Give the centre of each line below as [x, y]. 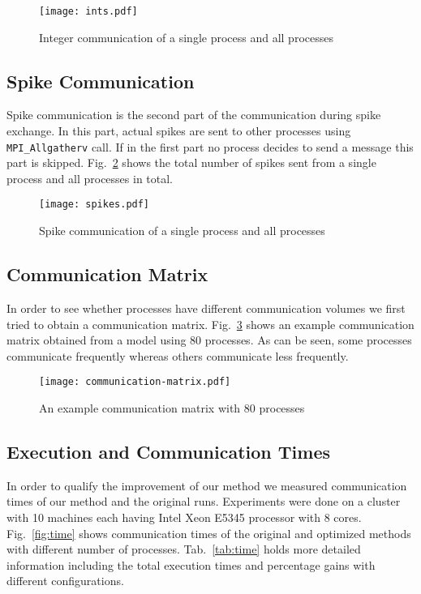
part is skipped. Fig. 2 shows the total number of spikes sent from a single [191, 162]
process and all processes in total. [90, 178]
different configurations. [65, 581]
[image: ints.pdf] [88, 11]
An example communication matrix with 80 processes [172, 407]
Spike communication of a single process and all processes [182, 231]
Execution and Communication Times [169, 451]
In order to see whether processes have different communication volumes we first [206, 308]
